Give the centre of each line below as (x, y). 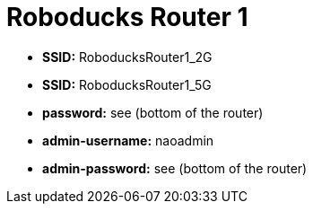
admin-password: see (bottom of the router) (175, 168)
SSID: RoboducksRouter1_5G (127, 84)
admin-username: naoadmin (128, 140)
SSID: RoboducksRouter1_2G (127, 57)
